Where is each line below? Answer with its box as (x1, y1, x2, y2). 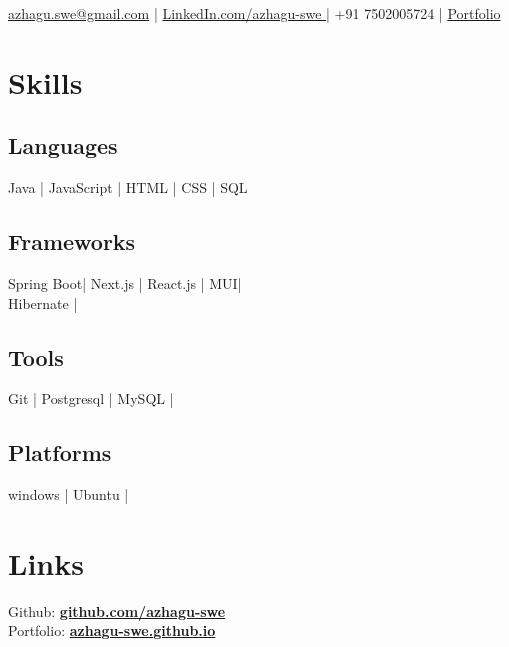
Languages (8, 130, 118, 161)
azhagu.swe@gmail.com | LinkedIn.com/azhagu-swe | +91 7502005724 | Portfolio (8, 3, 501, 23)
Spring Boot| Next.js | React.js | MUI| (8, 272, 242, 293)
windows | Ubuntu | (8, 484, 129, 505)
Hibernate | (8, 292, 78, 313)
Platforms (8, 437, 112, 468)
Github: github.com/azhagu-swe (8, 600, 226, 621)
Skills (8, 61, 83, 102)
